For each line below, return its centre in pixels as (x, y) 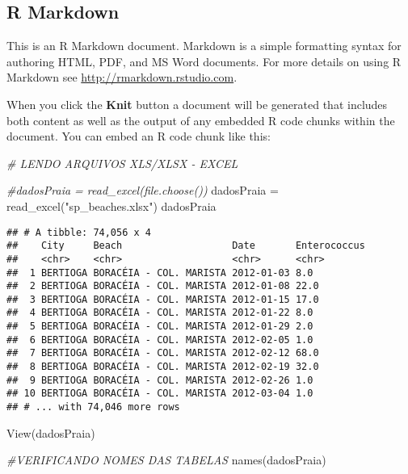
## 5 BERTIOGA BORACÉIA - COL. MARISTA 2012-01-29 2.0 (160, 327)
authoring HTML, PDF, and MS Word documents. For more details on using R (204, 61)
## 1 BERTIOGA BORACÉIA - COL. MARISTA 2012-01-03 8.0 (160, 273)
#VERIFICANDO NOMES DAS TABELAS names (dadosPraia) (166, 460)
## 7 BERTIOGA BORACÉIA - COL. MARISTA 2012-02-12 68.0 (163, 353)
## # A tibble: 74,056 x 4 (79, 232)
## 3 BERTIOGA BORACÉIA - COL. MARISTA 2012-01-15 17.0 (163, 299)
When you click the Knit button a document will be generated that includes (197, 104)
